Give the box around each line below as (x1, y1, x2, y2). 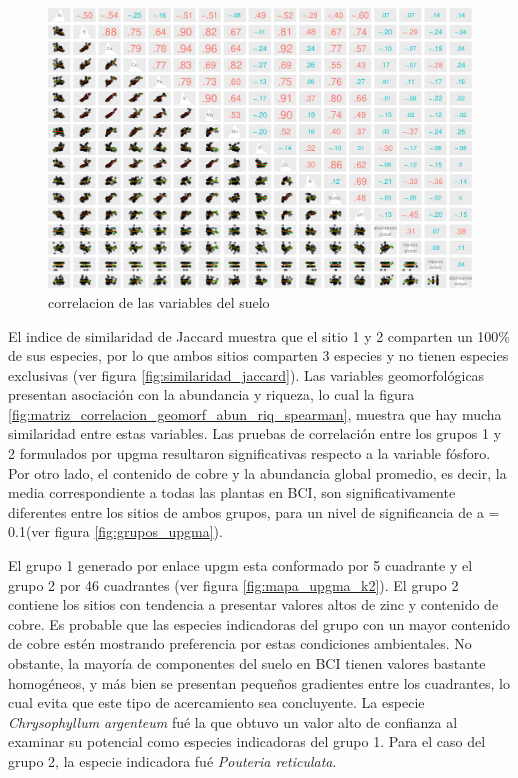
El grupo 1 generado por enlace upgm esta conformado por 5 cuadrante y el (8, 555, 473, 576)
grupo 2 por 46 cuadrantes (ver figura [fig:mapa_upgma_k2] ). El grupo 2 (8, 574, 459, 595)
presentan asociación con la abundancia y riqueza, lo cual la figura (8, 384, 415, 405)
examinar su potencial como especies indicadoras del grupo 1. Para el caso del (8, 731, 486, 752)
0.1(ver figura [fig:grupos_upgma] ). (8, 521, 223, 542)
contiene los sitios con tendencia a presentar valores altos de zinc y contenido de (8, 594, 499, 615)
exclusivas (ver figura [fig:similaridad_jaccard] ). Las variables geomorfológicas (8, 364, 485, 385)
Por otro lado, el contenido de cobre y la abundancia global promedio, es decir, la (8, 462, 507, 483)
